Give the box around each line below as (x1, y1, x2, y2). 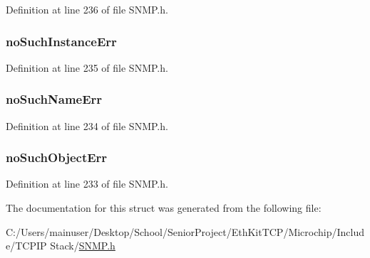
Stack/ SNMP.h (50, 238, 115, 253)
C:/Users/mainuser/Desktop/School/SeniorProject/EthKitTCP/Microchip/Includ (6, 224, 365, 239)
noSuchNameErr (6, 90, 103, 108)
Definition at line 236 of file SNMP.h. (6, 2, 168, 16)
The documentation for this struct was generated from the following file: (6, 200, 322, 215)
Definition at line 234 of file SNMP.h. (6, 118, 168, 133)
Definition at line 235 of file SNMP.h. (6, 60, 168, 75)
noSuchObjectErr (6, 149, 108, 166)
